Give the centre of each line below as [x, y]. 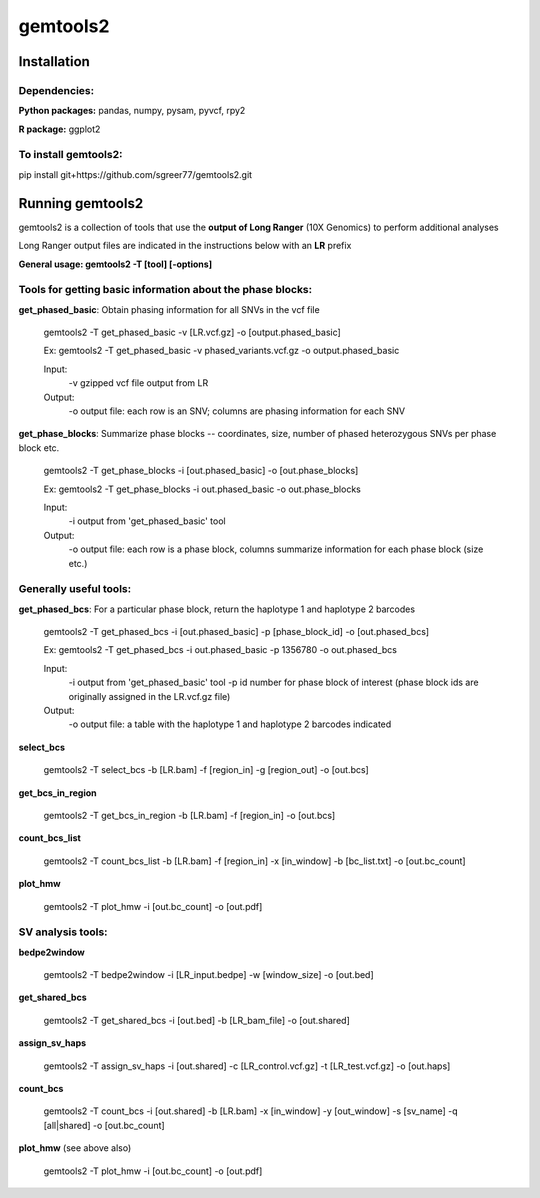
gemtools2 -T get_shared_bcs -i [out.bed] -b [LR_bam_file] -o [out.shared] [196, 1020]
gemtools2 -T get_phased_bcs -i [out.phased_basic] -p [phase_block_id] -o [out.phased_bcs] [236, 632]
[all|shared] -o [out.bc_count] [104, 1125]
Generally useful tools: [75, 589]
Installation [54, 61]
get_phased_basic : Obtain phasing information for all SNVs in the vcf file [169, 309]
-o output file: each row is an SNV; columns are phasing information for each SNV [236, 411]
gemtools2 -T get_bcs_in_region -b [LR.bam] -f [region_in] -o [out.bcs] [189, 815]
